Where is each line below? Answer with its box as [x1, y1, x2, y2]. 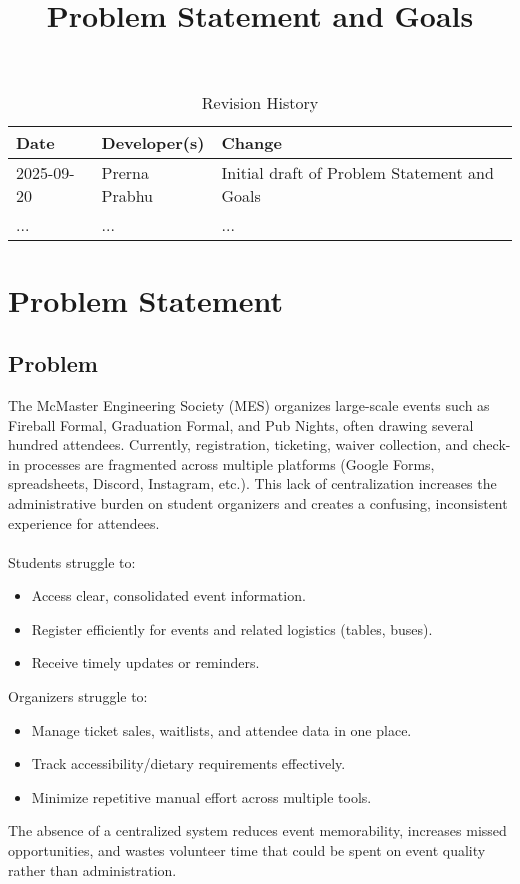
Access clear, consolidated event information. [31, 585, 306, 606]
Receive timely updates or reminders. [31, 652, 260, 673]
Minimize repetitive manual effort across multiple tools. [31, 786, 372, 807]
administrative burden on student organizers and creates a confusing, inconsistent [8, 492, 508, 513]
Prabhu [101, 184, 153, 208]
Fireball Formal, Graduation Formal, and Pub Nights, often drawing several [8, 414, 474, 435]
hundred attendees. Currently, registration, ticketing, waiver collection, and [8, 434, 469, 455]
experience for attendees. [8, 512, 160, 533]
